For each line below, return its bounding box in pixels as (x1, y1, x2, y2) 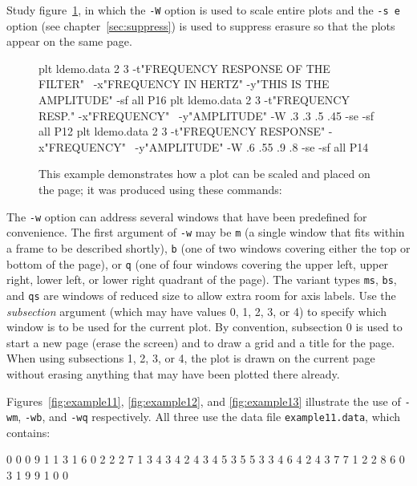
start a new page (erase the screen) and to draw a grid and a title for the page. (6, 334, 395, 350)
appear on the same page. (6, 33, 132, 50)
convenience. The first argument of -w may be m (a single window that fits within (6, 224, 405, 241)
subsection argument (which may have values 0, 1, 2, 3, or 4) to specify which (6, 302, 387, 319)
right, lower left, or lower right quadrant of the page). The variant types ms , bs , (6, 271, 397, 288)
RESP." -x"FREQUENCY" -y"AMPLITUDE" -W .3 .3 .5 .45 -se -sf (38, 107, 374, 124)
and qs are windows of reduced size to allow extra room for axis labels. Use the (6, 286, 396, 303)
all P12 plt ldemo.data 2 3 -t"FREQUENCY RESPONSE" (38, 123, 326, 140)
